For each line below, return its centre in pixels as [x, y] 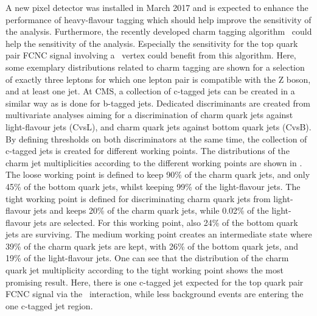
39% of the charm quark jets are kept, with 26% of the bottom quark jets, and [152, 246]
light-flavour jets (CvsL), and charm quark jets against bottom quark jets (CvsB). [158, 126]
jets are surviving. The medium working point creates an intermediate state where [159, 234]
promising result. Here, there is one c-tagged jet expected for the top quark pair [155, 282]
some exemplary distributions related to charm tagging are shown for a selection [155, 67]
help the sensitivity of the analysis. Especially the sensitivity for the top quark [152, 43]
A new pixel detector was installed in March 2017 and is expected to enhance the [157, 7]
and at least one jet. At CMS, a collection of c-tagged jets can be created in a [150, 91]
